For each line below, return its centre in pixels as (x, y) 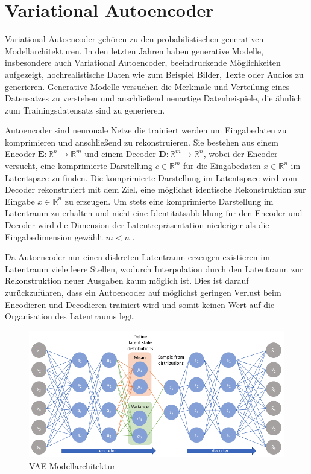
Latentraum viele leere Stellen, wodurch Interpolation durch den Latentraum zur (154, 268)
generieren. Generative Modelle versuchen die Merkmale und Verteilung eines (147, 86)
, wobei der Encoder (240, 154)
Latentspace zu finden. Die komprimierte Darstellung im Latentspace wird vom (151, 177)
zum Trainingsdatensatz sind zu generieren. (85, 110)
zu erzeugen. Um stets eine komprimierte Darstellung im (169, 201)
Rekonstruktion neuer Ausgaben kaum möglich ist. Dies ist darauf (127, 280)
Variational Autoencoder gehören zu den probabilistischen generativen (134, 39)
